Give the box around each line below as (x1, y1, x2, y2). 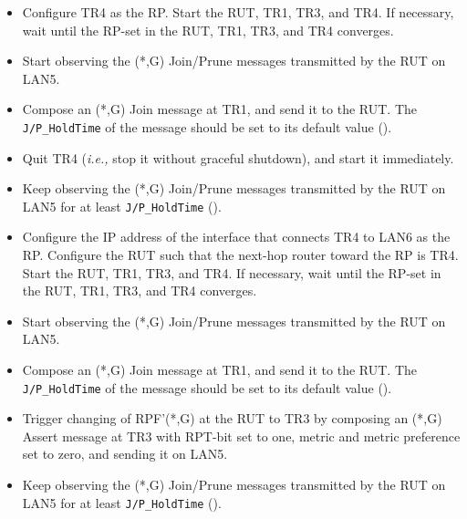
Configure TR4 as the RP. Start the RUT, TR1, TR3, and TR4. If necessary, (22, 3, 454, 21)
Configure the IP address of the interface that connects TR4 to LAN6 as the (22, 227, 451, 246)
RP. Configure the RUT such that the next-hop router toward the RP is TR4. (22, 245, 459, 265)
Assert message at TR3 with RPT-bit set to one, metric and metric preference (22, 426, 461, 445)
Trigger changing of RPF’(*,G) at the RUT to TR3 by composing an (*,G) (22, 409, 442, 428)
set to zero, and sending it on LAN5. (22, 444, 228, 463)
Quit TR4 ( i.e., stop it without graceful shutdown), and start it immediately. (22, 148, 454, 167)
